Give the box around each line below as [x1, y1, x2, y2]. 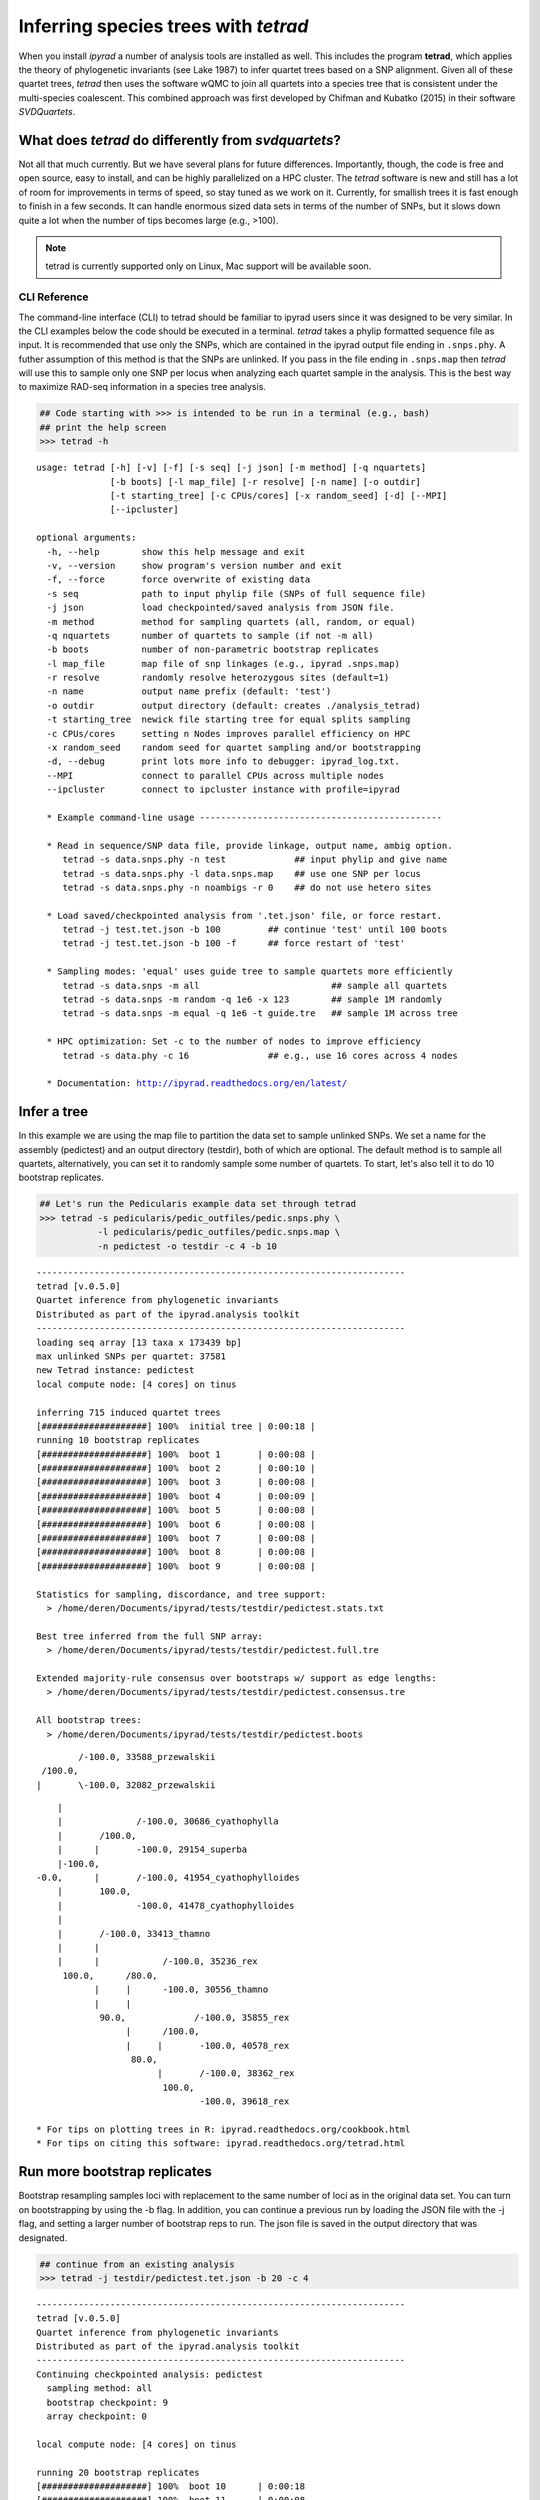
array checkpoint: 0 [46, 2411, 148, 2422]
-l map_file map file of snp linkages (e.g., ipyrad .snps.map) [46, 658, 400, 669]
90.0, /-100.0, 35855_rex [99, 2011, 290, 2023]
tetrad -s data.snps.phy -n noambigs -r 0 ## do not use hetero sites [62, 881, 432, 893]
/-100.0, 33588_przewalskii [78, 1751, 216, 1762]
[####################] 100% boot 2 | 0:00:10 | [36, 1463, 316, 1474]
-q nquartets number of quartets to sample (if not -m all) [46, 630, 374, 641]
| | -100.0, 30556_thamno [93, 1984, 269, 1995]
